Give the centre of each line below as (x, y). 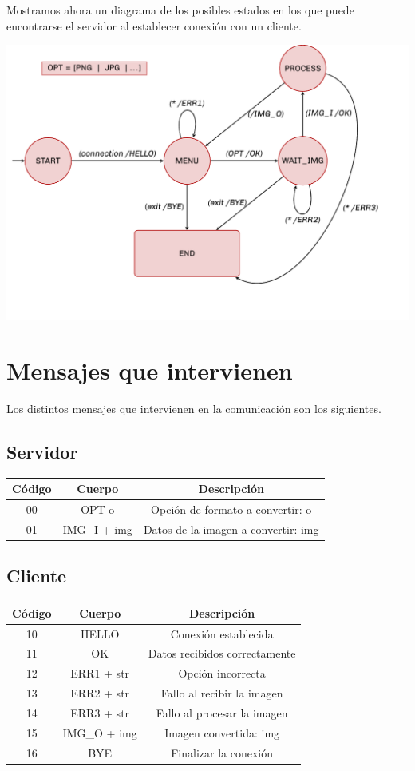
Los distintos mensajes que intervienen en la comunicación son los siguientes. (194, 408)
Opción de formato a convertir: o (231, 509)
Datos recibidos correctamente (222, 653)
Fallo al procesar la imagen (222, 712)
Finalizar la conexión (222, 752)
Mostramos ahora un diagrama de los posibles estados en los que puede (180, 10)
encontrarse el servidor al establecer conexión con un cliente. (154, 25)
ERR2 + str (100, 693)
